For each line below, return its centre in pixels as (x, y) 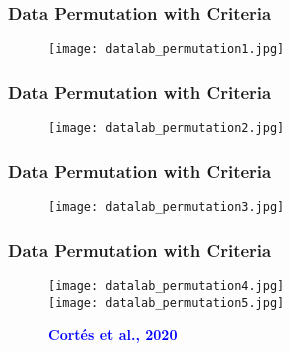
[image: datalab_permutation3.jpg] (166, 206)
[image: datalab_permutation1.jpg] (166, 49)
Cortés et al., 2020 (113, 334)
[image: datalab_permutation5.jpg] (166, 302)
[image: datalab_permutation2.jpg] (166, 128)
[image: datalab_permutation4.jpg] (166, 285)
